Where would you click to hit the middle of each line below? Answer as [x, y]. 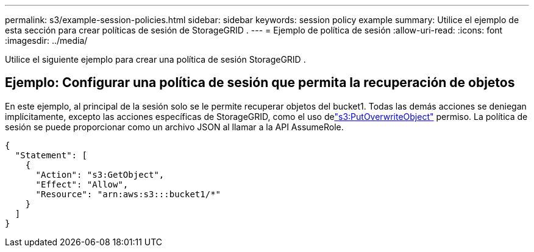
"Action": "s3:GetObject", [100, 174]
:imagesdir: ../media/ [46, 40]
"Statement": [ [51, 155]
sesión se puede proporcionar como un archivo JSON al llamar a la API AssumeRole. [174, 127]
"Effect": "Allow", [82, 184]
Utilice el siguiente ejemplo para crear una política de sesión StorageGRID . [155, 59]
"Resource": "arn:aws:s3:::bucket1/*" [128, 194]
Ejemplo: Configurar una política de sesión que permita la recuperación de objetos [260, 83]
